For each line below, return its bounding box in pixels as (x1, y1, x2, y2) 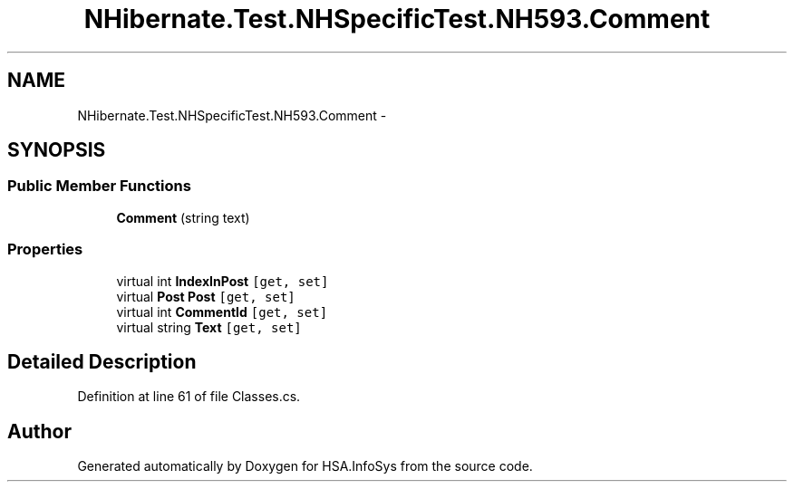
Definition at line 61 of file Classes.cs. (77, 388, 301, 405)
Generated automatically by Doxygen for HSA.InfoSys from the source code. (77, 458, 533, 475)
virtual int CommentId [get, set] (116, 303, 328, 320)
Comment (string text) (116, 209, 250, 225)
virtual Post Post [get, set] (116, 288, 295, 304)
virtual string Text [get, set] (116, 319, 302, 335)
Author (7, 419, 72, 443)
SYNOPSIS (7, 139, 106, 162)
